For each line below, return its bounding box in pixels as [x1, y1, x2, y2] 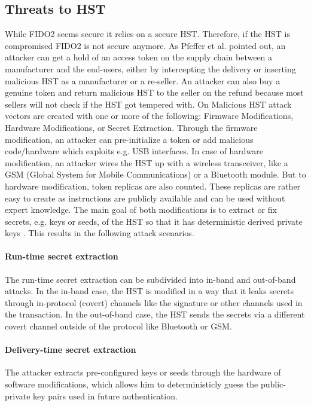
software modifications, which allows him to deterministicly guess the [5, 378, 258, 390]
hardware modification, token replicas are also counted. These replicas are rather [5, 179, 301, 192]
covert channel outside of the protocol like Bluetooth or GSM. [5, 320, 232, 332]
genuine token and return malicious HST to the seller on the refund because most [5, 86, 304, 99]
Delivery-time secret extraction [5, 343, 136, 356]
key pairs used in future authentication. [33, 389, 178, 402]
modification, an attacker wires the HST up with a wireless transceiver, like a [5, 156, 288, 169]
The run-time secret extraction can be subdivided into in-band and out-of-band [5, 273, 296, 285]
